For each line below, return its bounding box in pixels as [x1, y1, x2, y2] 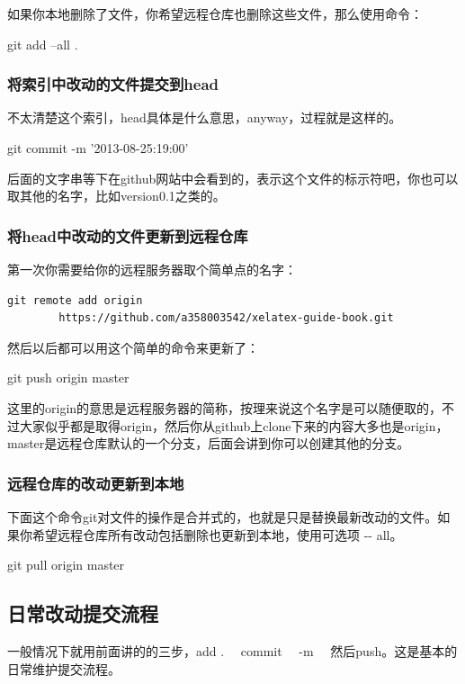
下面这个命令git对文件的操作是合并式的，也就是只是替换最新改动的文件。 [7, 507, 438, 526]
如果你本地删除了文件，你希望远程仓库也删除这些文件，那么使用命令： [7, 4, 423, 22]
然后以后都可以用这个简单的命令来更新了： [7, 337, 259, 356]
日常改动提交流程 [7, 599, 158, 627]
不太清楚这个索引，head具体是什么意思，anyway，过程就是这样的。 [7, 108, 402, 127]
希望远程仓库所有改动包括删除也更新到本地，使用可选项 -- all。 [31, 525, 403, 544]
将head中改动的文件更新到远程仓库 [7, 224, 248, 247]
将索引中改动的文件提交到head [7, 73, 219, 95]
